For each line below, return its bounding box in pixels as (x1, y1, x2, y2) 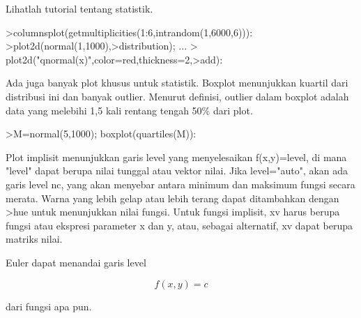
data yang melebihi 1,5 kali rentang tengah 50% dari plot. (6, 103, 253, 117)
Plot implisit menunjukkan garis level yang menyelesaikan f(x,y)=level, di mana (6, 149, 347, 164)
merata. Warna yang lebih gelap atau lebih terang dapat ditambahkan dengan (6, 190, 339, 205)
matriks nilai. (6, 232, 63, 246)
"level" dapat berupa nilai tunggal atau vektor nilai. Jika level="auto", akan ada (6, 163, 348, 178)
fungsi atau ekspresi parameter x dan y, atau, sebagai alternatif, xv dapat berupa (6, 218, 353, 232)
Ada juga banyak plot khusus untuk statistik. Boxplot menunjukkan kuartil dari (6, 75, 348, 90)
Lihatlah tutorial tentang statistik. (6, 1, 153, 15)
